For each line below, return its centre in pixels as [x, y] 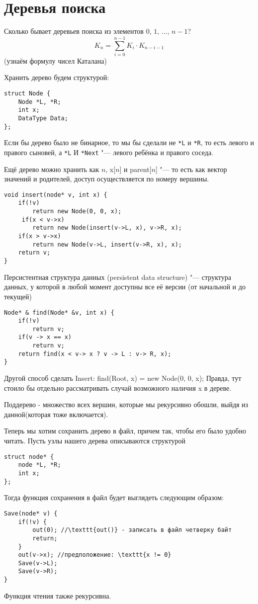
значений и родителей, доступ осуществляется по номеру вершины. [107, 179]
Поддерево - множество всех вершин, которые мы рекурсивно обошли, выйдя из [126, 404]
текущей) [18, 296]
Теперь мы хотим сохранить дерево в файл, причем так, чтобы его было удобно [125, 431]
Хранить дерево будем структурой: [57, 77]
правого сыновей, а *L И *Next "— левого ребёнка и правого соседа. [109, 152]
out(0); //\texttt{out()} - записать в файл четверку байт [132, 530]
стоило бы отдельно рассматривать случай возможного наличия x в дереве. [118, 388]
